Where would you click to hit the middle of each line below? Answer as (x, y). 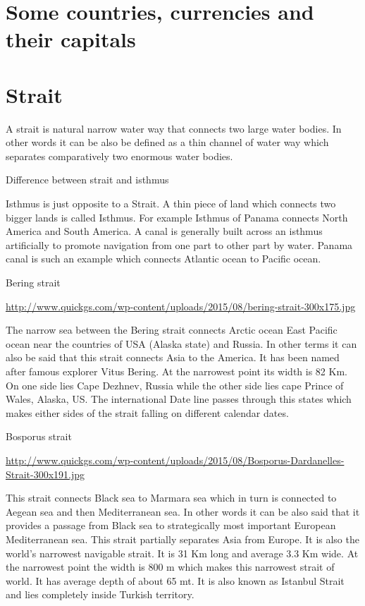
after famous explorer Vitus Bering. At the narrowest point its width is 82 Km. (177, 371)
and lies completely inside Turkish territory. (100, 594)
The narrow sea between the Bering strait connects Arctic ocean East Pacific (172, 330)
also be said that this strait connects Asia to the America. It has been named (173, 357)
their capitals (71, 39)
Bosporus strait (39, 436)
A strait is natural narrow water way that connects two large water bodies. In (174, 128)
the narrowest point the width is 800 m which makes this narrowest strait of (170, 567)
